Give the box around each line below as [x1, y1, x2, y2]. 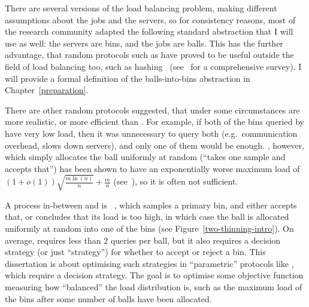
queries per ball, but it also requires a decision [110, 234, 281, 246]
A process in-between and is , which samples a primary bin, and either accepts [5, 198, 297, 211]
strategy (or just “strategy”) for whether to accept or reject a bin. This [5, 245, 266, 258]
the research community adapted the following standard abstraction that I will [5, 25, 293, 38]
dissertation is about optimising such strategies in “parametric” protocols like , [5, 257, 294, 269]
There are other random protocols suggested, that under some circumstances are [5, 103, 300, 116]
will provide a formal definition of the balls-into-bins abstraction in [5, 72, 250, 84]
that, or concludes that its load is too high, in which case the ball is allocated [5, 210, 289, 223]
